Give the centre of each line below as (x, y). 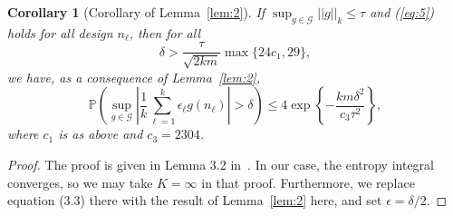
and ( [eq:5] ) (402, 12)
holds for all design (60, 32)
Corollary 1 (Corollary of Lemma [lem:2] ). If (136, 12)
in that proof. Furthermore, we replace (308, 182)
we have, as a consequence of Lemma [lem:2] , (134, 77)
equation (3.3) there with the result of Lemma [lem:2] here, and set (195, 200)
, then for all (165, 32)
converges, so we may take (80, 182)
